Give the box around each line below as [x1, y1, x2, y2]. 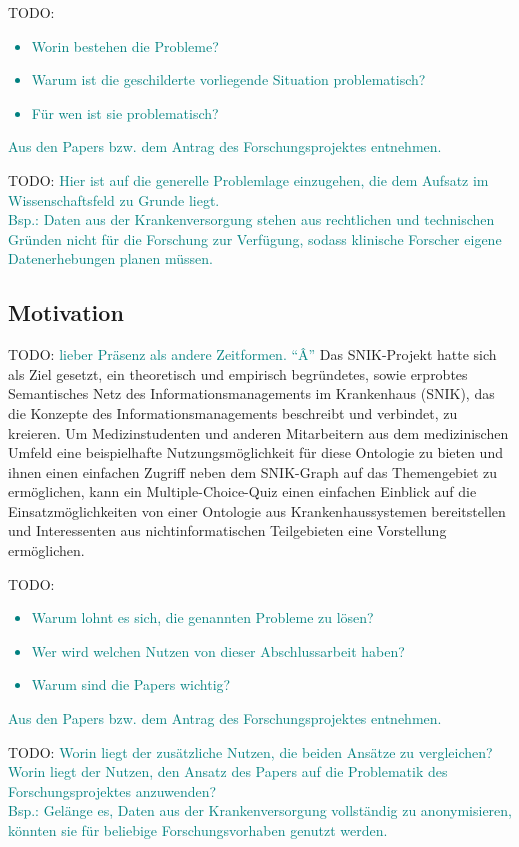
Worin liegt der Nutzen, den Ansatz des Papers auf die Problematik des [8, 761, 448, 782]
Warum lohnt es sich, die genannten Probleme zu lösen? [31, 607, 374, 628]
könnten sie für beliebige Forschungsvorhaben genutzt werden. [8, 820, 388, 841]
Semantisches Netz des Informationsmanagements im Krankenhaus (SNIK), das [8, 383, 495, 404]
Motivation [8, 297, 124, 328]
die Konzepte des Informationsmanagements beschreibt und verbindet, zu [8, 402, 458, 423]
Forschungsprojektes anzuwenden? [8, 780, 217, 801]
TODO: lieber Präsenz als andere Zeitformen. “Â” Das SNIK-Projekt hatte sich [8, 344, 497, 365]
